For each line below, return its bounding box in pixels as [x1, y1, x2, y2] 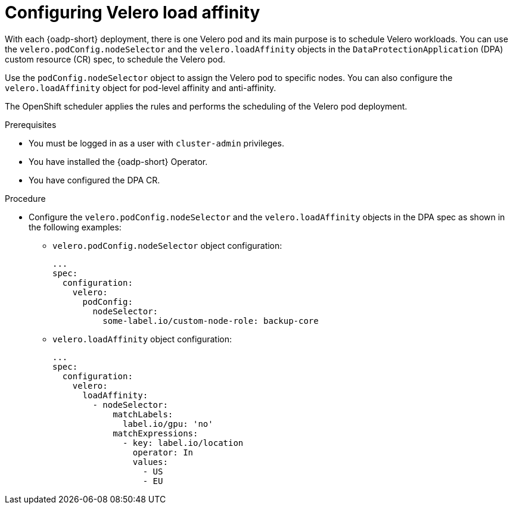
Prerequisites [5, 119, 57, 130]
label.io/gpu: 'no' [123, 419, 213, 429]
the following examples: [29, 221, 122, 232]
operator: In [132, 447, 194, 457]
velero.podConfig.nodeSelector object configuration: [52, 240, 282, 251]
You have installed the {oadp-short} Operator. [29, 156, 208, 167]
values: [132, 457, 168, 467]
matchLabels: [113, 409, 173, 419]
